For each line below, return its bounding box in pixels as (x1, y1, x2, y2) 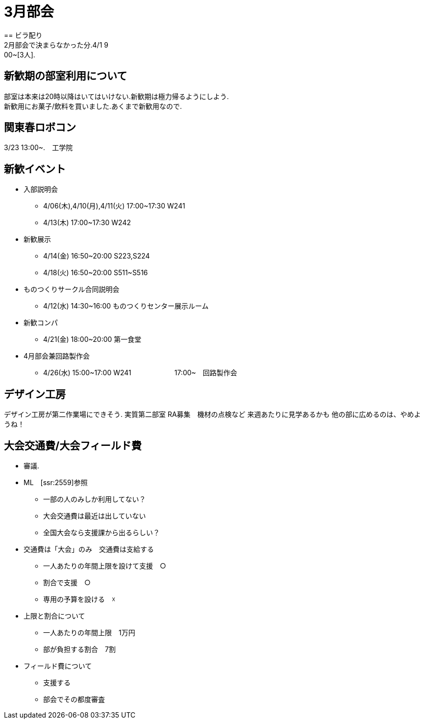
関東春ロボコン (4, 121, 76, 134)
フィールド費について (24, 661, 92, 670)
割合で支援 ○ (43, 578, 91, 587)
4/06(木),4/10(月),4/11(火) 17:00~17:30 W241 (43, 202, 185, 210)
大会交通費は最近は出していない (43, 511, 146, 520)
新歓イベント (4, 162, 66, 175)
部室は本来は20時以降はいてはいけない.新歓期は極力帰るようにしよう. (4, 92, 229, 101)
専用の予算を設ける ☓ (43, 594, 116, 603)
